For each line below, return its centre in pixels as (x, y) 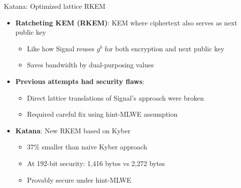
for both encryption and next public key (165, 48)
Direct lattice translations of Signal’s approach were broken (115, 97)
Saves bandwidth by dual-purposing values (91, 65)
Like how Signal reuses (61, 48)
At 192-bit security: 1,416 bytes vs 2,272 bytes (96, 163)
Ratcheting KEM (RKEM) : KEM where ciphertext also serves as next (126, 22)
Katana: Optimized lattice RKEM (55, 6)
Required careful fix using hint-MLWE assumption (102, 114)
